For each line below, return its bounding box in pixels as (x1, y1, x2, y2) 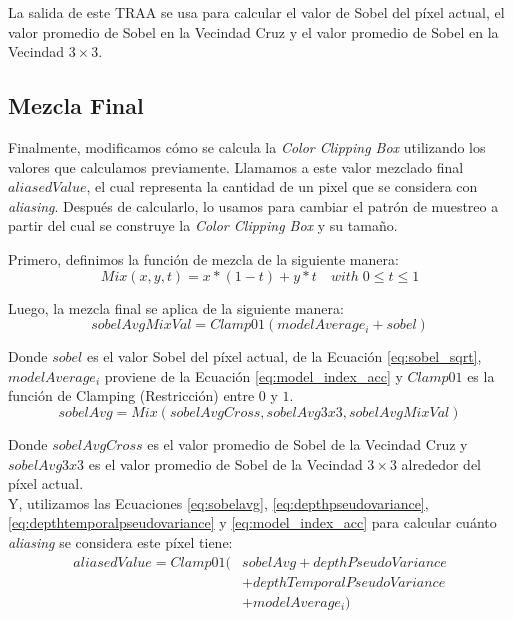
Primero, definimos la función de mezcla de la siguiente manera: (8, 248, 399, 269)
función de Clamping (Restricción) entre (8, 385, 255, 406)
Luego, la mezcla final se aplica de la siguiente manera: (8, 297, 344, 318)
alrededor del (401, 453, 482, 474)
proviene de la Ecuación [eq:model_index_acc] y (104, 365, 403, 386)
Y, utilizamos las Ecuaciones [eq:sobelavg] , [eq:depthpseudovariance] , (8, 492, 429, 513)
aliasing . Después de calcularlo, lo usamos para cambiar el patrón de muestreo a (8, 195, 499, 216)
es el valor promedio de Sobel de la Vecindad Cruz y (147, 433, 468, 454)
